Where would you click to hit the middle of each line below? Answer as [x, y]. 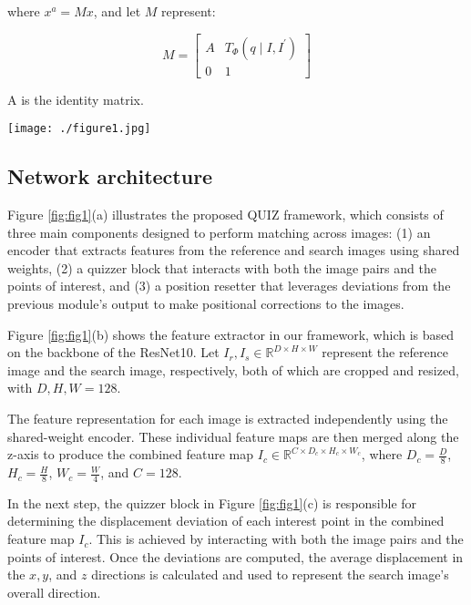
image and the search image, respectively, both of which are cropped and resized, [233, 369]
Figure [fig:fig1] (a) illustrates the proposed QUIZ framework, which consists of [225, 215]
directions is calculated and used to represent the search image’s [270, 574]
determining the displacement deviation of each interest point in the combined [226, 521]
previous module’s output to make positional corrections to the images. [206, 304]
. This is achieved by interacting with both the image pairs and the [276, 539]
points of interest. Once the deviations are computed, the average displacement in [235, 556]
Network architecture [110, 176]
